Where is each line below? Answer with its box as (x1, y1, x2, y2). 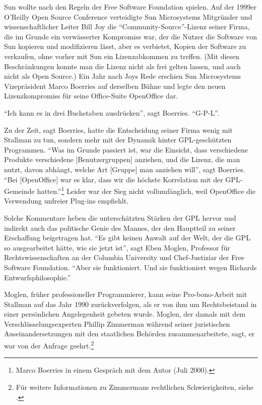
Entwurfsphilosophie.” (4, 272, 71, 282)
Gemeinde (4, 185, 35, 196)
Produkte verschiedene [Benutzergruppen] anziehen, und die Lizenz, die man (4, 154, 240, 165)
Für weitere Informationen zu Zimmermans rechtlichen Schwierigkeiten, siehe (16, 381, 253, 392)
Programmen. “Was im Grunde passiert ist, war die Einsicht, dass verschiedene (4, 144, 248, 155)
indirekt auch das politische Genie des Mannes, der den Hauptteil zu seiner (4, 222, 236, 233)
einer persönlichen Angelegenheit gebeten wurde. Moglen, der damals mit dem (4, 309, 246, 319)
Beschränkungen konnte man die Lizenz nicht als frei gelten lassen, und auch (4, 61, 241, 71)
